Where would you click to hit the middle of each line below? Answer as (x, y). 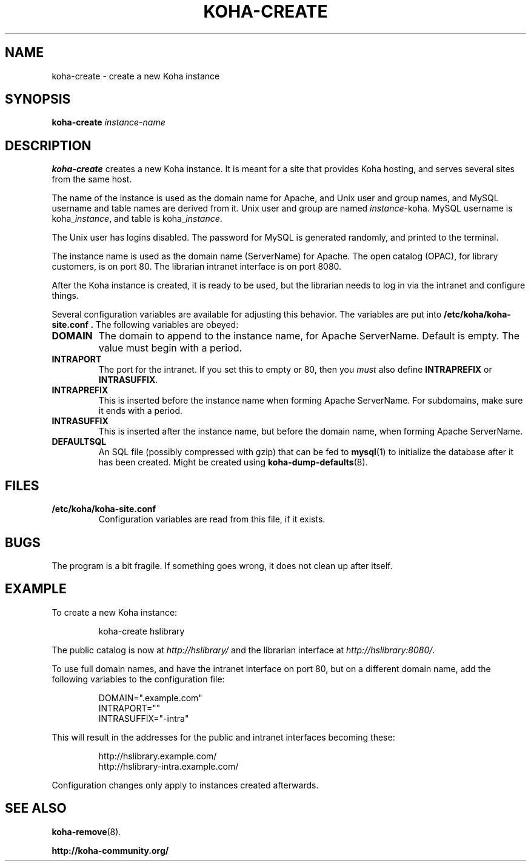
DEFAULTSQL (79, 442)
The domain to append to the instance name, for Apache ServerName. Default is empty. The (309, 336)
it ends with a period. (141, 411)
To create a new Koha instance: (115, 612)
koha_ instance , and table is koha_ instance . (137, 219)
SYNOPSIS (38, 99)
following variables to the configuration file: (138, 679)
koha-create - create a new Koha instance (136, 76)
